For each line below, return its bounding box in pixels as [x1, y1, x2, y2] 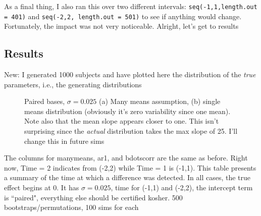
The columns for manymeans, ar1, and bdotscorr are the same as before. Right [4, 152, 248, 163]
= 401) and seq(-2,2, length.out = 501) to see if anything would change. [4, 11, 242, 21]
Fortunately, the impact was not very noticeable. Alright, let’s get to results [4, 21, 239, 31]
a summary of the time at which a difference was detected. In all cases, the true [4, 172, 250, 183]
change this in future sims [24, 135, 105, 146]
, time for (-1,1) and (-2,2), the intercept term [111, 182, 253, 193]
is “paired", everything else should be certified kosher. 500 [4, 192, 183, 202]
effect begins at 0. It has [4, 182, 79, 193]
